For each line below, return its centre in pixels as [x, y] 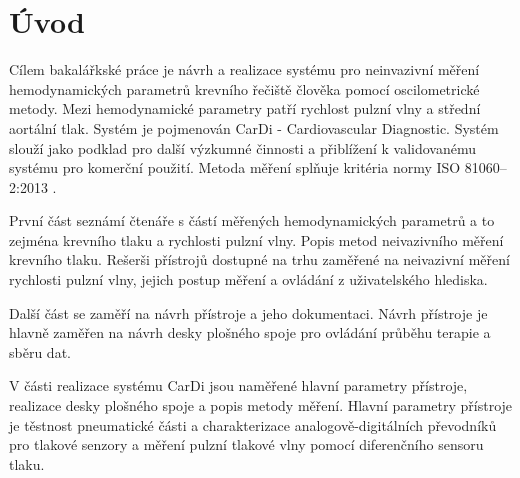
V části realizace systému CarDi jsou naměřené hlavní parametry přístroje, [238, 385]
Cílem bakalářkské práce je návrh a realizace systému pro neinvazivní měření [244, 69]
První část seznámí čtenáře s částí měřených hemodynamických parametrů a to [252, 220]
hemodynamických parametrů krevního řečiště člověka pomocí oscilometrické [244, 88]
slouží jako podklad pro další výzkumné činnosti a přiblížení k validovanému [243, 147]
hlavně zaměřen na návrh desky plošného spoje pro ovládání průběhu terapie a [250, 332]
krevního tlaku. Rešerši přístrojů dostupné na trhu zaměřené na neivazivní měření [259, 259]
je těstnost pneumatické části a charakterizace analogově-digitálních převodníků [253, 424]
